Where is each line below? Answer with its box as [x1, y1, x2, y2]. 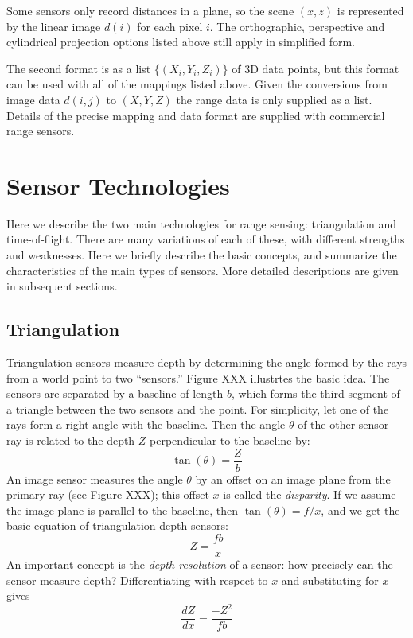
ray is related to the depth [6, 432, 135, 449]
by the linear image [6, 18, 101, 34]
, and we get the [321, 501, 400, 518]
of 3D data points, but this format [232, 60, 399, 76]
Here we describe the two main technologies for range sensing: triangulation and [6, 215, 397, 231]
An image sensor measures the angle [6, 470, 183, 487]
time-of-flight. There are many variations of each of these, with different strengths [6, 231, 405, 247]
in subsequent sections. [6, 278, 118, 294]
